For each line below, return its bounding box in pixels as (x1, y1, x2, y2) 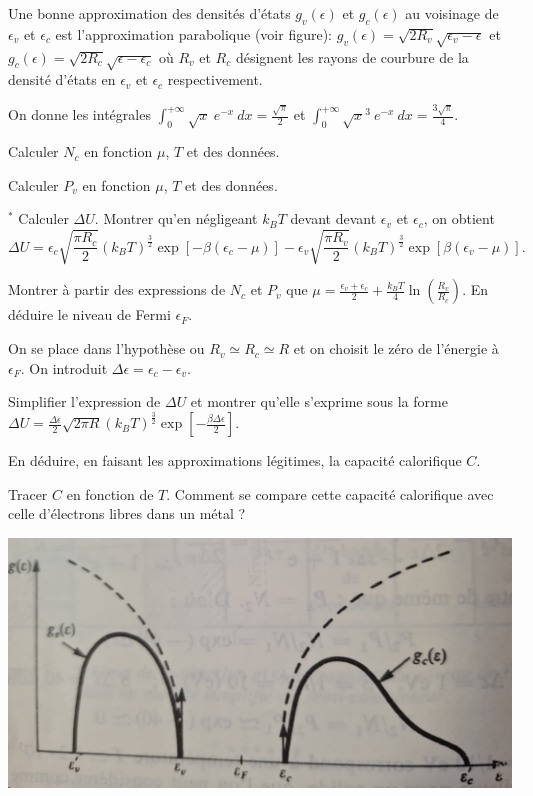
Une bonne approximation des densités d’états (8, 3, 291, 23)
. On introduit (20, 357, 108, 378)
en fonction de (66, 483, 154, 504)
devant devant (290, 208, 377, 229)
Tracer (8, 483, 48, 504)
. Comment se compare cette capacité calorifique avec (166, 483, 494, 504)
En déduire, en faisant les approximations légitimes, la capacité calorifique (8, 450, 462, 471)
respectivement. (167, 69, 263, 90)
